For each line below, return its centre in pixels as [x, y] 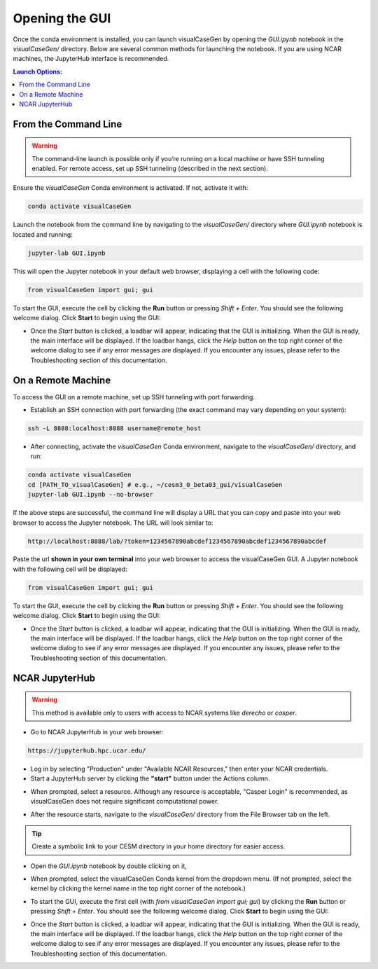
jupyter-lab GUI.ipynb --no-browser [91, 495]
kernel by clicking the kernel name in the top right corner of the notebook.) [138, 888]
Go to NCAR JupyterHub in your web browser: [97, 731]
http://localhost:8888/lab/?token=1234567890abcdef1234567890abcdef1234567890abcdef [177, 541]
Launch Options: [38, 71]
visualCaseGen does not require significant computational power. [125, 802]
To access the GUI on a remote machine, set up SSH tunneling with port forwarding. [134, 397]
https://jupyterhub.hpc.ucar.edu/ [87, 750]
